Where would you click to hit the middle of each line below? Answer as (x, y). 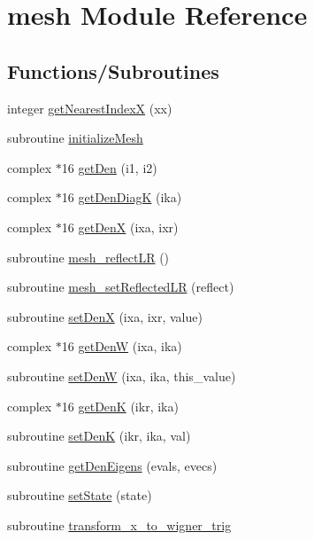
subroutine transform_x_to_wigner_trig (119, 524)
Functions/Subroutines (113, 70)
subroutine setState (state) (80, 495)
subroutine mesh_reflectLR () (88, 257)
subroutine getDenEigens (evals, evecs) (112, 465)
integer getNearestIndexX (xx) (90, 108)
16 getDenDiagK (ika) (122, 197)
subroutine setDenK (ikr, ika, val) (99, 436)
